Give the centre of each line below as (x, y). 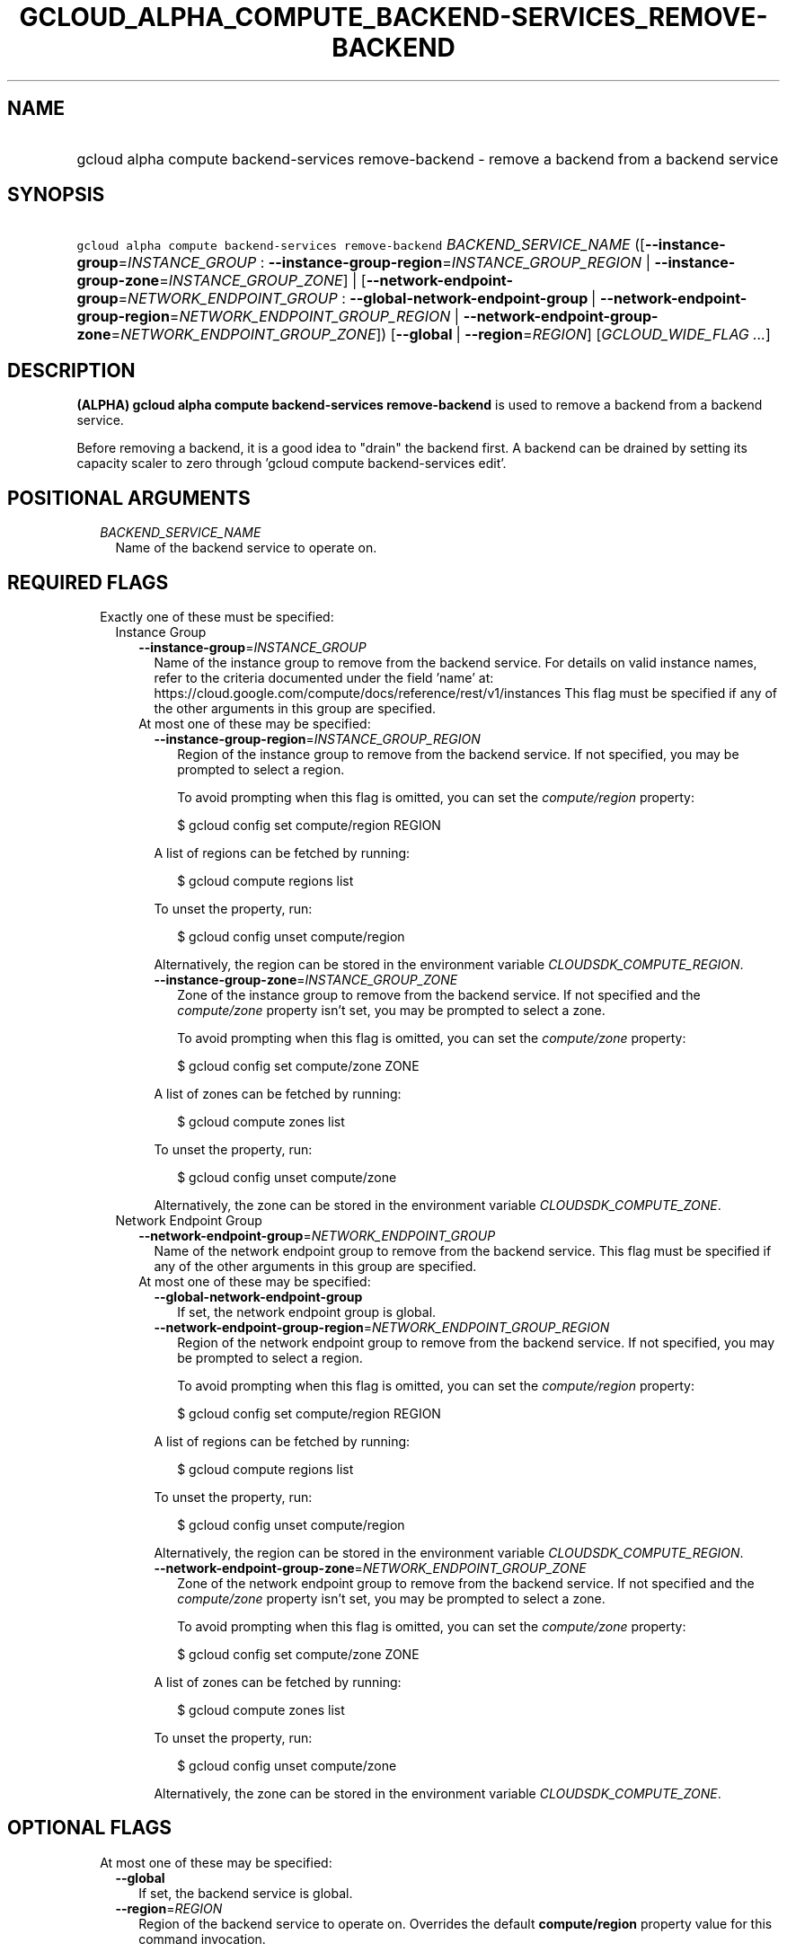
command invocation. (202, 1939)
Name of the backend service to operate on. (246, 548)
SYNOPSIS (56, 195)
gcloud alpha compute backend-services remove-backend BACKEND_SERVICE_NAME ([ (361, 245)
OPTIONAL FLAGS (89, 1828)
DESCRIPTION (71, 370)
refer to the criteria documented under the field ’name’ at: (324, 677)
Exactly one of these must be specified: (217, 616)
